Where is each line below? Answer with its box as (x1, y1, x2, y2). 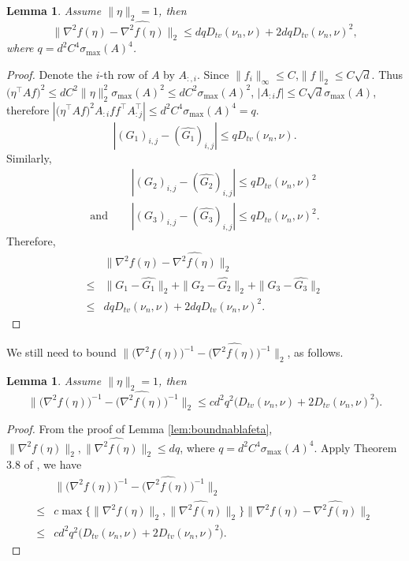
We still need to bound (6, 344, 117, 361)
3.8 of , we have (6, 456, 82, 473)
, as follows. (287, 344, 344, 361)
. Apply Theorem (314, 439, 397, 455)
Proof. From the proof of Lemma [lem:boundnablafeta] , (6, 421, 273, 437)
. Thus (371, 65, 403, 82)
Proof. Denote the (6, 65, 93, 82)
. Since (196, 65, 229, 82)
